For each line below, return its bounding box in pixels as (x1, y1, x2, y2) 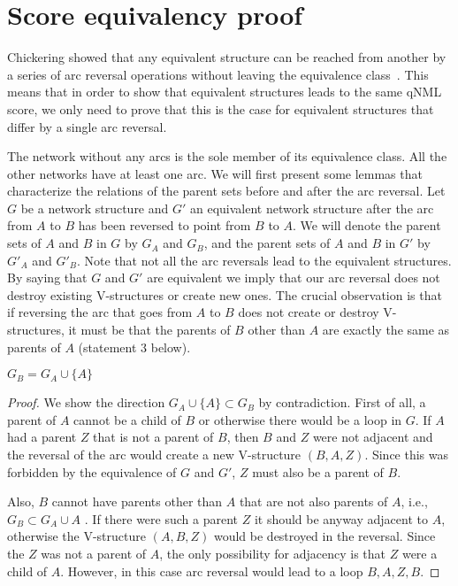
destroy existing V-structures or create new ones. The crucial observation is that (7, 285, 442, 304)
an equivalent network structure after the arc (190, 198, 434, 217)
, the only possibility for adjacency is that (159, 544, 386, 562)
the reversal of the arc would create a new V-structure (7, 445, 302, 463)
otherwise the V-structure (7, 527, 146, 545)
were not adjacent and (312, 428, 433, 446)
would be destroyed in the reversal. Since (213, 527, 436, 545)
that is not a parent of (93, 428, 214, 446)
